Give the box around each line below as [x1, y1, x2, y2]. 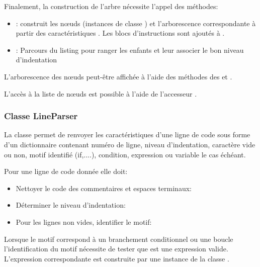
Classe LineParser [4, 110, 78, 122]
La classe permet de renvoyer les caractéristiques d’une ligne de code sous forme [4, 129, 250, 140]
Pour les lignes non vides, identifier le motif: [16, 216, 152, 227]
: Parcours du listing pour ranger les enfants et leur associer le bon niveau [16, 44, 244, 55]
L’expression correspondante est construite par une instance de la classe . [4, 253, 229, 263]
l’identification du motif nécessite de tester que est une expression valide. [4, 243, 228, 254]
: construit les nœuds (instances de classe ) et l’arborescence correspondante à [16, 18, 256, 28]
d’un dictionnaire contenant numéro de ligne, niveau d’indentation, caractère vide [4, 139, 255, 149]
